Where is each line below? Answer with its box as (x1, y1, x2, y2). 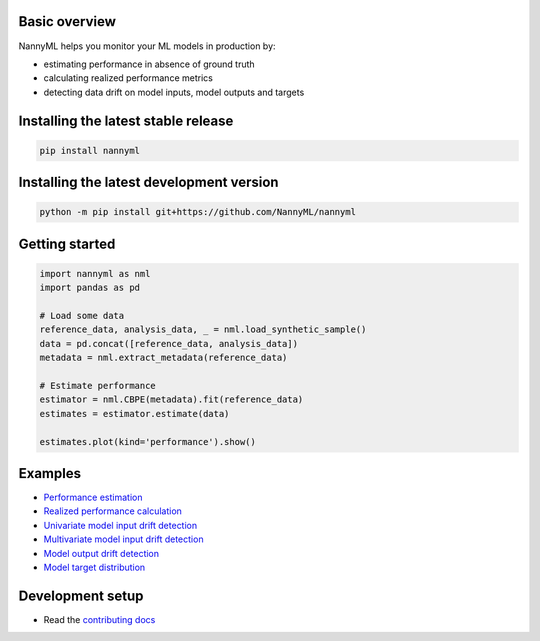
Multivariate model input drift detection (43, 533, 204, 545)
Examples (18, 465, 82, 482)
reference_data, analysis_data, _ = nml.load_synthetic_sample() (39, 324, 367, 335)
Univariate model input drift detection (43, 519, 198, 531)
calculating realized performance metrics (43, 72, 214, 84)
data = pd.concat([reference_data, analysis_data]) (39, 338, 299, 349)
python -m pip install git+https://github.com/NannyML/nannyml (39, 206, 357, 218)
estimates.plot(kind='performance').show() (39, 436, 257, 447)
